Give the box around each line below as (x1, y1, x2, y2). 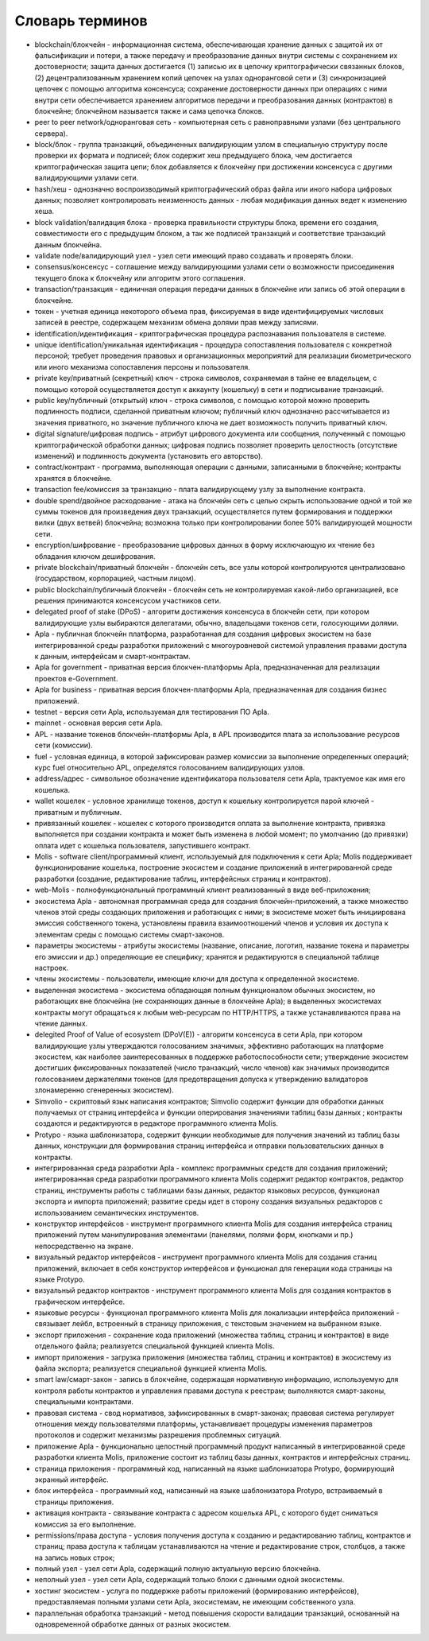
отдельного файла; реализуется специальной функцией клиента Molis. (34, 1341, 275, 1351)
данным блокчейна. (34, 239, 102, 250)
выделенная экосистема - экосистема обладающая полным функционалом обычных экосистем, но (34, 985, 376, 995)
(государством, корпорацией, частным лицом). (34, 573, 196, 584)
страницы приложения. (34, 1497, 114, 1507)
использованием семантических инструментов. (34, 1208, 199, 1217)
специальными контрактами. (34, 1397, 134, 1406)
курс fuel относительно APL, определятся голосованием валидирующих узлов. (34, 762, 305, 772)
